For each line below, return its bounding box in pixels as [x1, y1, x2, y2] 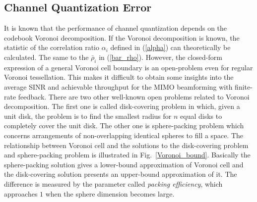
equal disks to [180, 110, 222, 121]
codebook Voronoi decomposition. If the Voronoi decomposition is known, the [4, 32, 240, 43]
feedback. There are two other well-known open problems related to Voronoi [18, 91, 250, 101]
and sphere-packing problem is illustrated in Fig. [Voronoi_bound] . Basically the [4, 150, 251, 160]
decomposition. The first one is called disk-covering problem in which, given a [4, 101, 240, 111]
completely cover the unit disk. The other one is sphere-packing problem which [4, 120, 244, 131]
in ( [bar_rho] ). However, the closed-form [99, 51, 222, 62]
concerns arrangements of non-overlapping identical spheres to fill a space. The [4, 130, 244, 140]
